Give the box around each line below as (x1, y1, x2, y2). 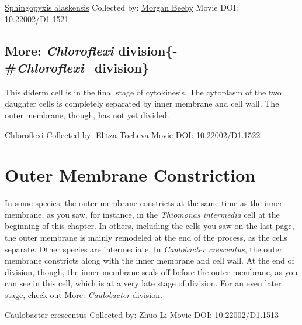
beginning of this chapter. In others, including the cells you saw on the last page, (5, 220, 294, 232)
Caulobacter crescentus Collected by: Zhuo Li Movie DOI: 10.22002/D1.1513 (5, 308, 279, 320)
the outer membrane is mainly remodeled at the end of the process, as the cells (5, 231, 287, 244)
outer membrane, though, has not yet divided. (5, 108, 169, 121)
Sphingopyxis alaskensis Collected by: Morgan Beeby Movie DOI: (5, 1, 238, 13)
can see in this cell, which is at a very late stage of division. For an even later (5, 277, 282, 289)
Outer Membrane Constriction (5, 163, 256, 187)
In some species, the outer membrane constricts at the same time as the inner (5, 197, 283, 209)
